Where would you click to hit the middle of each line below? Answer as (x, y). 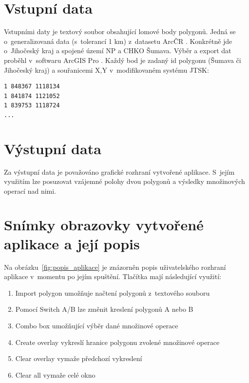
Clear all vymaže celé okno (55, 374)
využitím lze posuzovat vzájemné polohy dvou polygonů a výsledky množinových (124, 181)
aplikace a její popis (72, 243)
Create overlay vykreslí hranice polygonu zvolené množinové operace (117, 342)
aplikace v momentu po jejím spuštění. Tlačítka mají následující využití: (113, 276)
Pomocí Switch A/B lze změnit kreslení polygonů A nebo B (104, 309)
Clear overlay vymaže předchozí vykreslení (79, 358)
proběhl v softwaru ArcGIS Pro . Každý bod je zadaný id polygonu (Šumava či (123, 60)
